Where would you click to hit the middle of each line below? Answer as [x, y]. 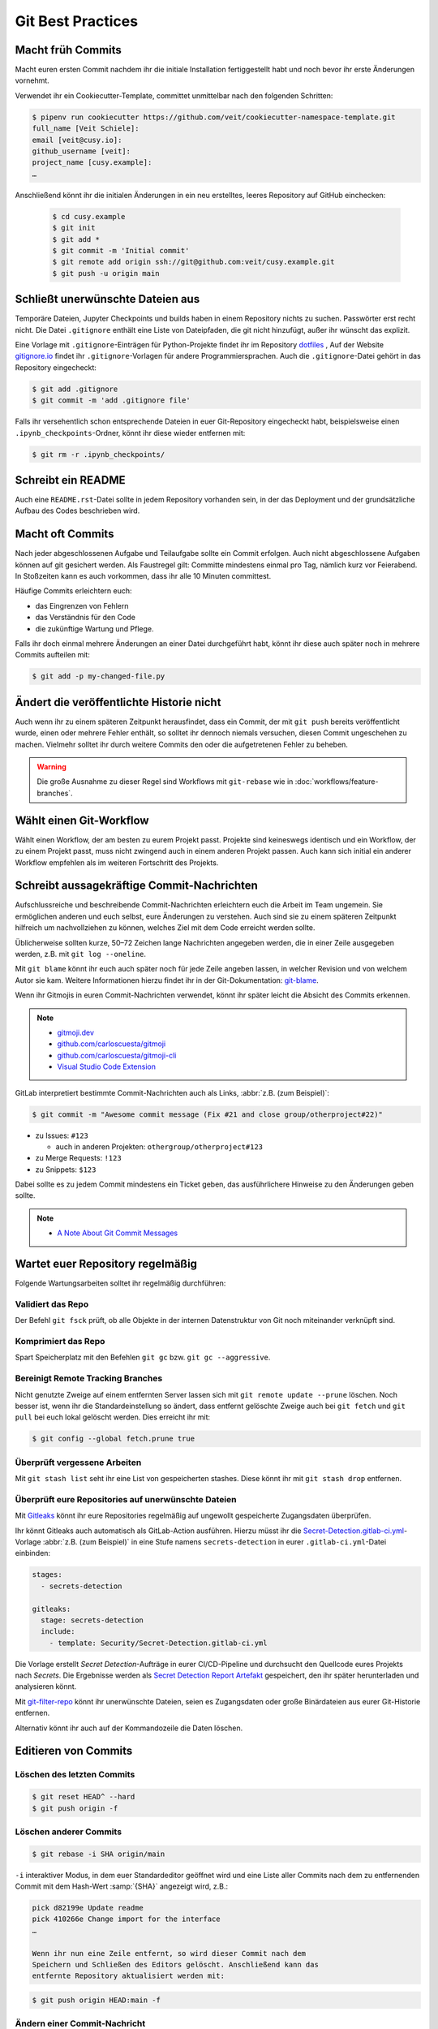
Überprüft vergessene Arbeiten [78, 1463]
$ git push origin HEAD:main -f [97, 2000]
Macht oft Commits [64, 534]
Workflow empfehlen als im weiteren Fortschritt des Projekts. [117, 862]
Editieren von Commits [74, 1751]
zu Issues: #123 [62, 1135]
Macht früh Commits [68, 50]
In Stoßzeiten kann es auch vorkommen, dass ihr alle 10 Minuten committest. [143, 576]
